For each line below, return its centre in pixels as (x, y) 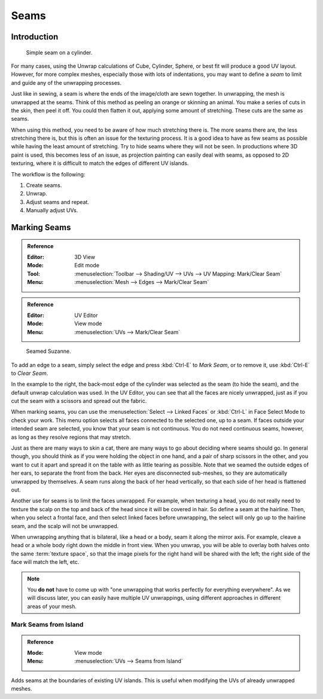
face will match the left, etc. (45, 562)
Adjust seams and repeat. (58, 202)
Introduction (35, 37)
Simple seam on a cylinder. (59, 52)
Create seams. (44, 185)
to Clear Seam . (30, 373)
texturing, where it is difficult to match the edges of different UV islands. (100, 163)
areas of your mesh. (52, 606)
